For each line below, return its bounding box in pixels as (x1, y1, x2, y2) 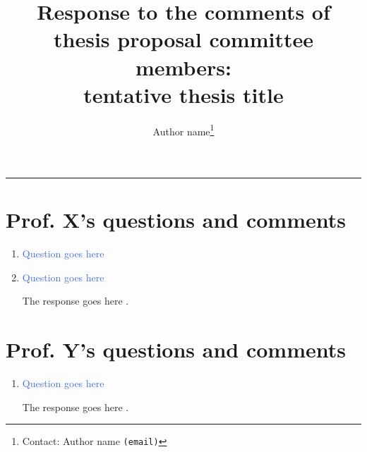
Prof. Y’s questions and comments (6, 335, 346, 364)
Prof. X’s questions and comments (6, 205, 346, 234)
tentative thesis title (83, 80, 284, 109)
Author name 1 (152, 121, 215, 138)
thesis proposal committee (54, 25, 313, 54)
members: (136, 52, 231, 81)
